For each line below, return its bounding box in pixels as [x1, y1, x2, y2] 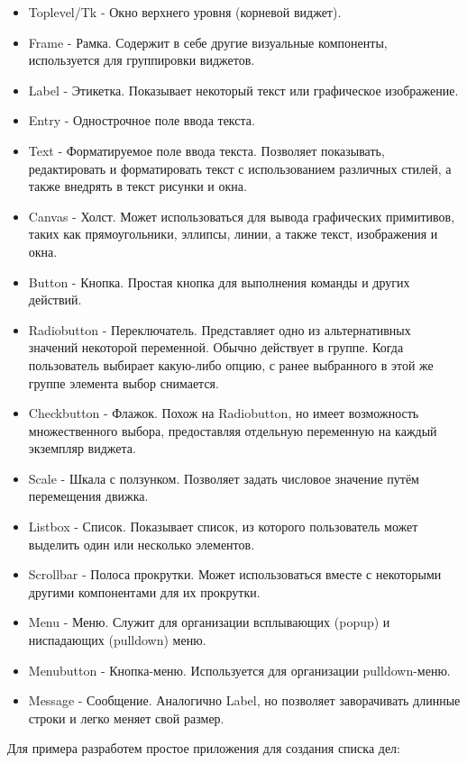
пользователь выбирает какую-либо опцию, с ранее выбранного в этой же [28, 355, 434, 374]
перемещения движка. [28, 486, 149, 505]
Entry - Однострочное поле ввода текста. [28, 111, 255, 130]
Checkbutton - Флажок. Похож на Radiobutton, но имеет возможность [28, 404, 419, 422]
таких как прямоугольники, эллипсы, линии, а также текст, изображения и [28, 224, 438, 243]
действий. [28, 290, 82, 309]
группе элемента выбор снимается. [28, 373, 219, 392]
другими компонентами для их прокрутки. [28, 582, 261, 601]
